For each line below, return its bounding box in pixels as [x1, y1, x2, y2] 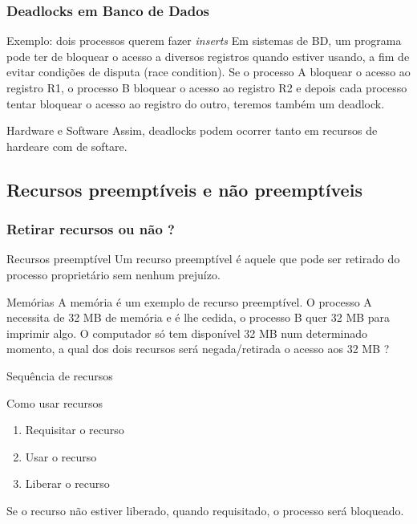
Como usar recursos [6, 394, 103, 411]
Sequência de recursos [6, 367, 113, 384]
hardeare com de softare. [6, 137, 128, 154]
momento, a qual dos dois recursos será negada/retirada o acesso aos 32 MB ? [6, 340, 390, 357]
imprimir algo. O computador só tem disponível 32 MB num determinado [6, 324, 368, 341]
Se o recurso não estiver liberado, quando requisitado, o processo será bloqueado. [6, 502, 404, 518]
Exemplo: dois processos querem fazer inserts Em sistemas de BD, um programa [6, 32, 402, 49]
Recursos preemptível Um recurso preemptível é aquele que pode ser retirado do [6, 250, 400, 267]
